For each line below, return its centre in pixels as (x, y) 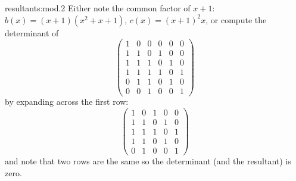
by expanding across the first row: (67, 102)
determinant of (32, 32)
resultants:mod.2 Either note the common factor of (98, 8)
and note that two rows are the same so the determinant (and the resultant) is (148, 161)
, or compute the (236, 19)
